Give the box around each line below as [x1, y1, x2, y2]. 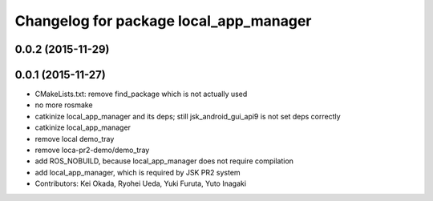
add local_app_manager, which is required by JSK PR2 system [34, 167, 241, 177]
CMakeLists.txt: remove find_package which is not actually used [34, 89, 248, 99]
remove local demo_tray [34, 134, 115, 143]
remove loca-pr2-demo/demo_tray [34, 145, 150, 155]
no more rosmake [34, 100, 93, 110]
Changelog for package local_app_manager [14, 12, 312, 30]
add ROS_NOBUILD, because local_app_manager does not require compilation [34, 156, 294, 166]
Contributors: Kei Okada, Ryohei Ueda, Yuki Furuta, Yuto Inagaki [34, 179, 247, 188]
